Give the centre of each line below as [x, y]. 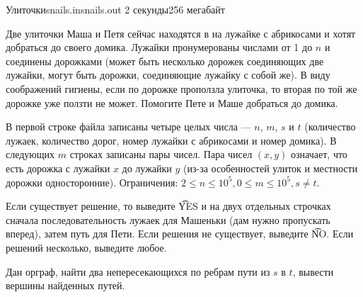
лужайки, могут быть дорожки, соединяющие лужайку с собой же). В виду [168, 75]
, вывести [313, 271]
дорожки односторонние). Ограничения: [92, 182]
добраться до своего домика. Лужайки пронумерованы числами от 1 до [159, 47]
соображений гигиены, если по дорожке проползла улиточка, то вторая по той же [181, 88]
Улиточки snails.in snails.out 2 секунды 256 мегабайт [115, 9]
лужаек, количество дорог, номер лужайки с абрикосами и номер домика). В [171, 140]
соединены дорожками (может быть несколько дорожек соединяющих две [165, 61]
